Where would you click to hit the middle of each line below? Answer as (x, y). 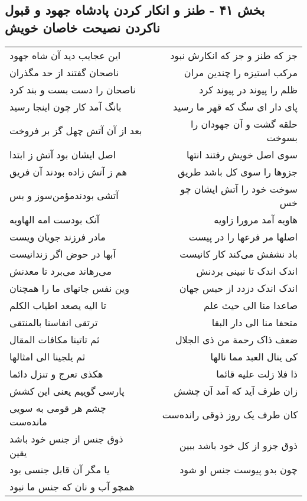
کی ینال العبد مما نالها (254, 356)
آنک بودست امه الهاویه (55, 219)
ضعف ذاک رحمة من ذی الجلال (236, 339)
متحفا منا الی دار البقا (254, 322)
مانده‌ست (28, 421)
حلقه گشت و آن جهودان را (244, 123)
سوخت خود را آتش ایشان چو (239, 188)
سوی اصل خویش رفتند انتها (242, 154)
